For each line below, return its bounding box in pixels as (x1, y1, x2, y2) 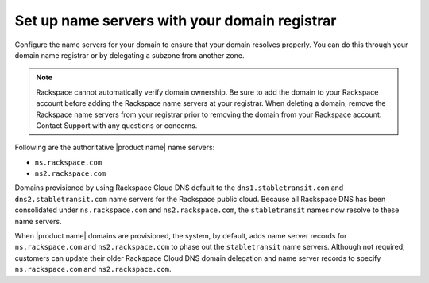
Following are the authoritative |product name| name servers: (14, 143, 215, 153)
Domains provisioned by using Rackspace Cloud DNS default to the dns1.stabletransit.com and (14, 183, 344, 192)
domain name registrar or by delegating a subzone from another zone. (14, 50, 245, 60)
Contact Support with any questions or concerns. (36, 120, 198, 130)
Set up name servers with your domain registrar (14, 12, 337, 29)
